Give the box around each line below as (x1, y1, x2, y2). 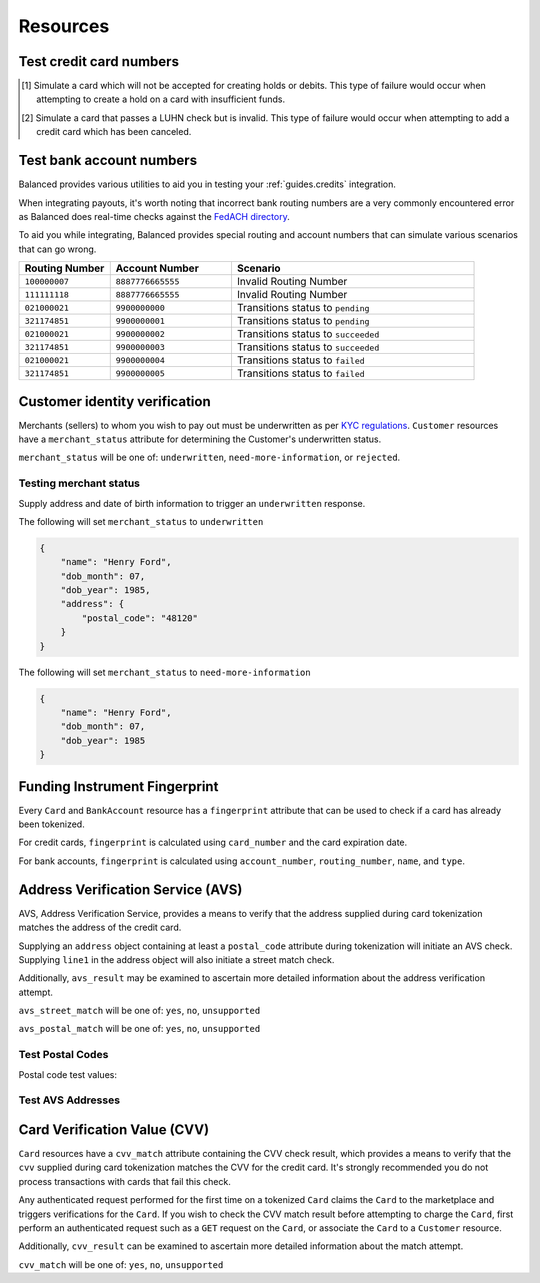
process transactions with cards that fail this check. (18, 1175, 232, 1187)
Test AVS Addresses (18, 1093, 120, 1107)
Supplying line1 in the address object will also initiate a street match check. (18, 953, 335, 965)
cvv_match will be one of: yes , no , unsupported (18, 1258, 224, 1270)
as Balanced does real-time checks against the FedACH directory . (18, 210, 290, 222)
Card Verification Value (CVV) (18, 1121, 210, 1138)
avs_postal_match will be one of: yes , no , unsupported (18, 1023, 261, 1035)
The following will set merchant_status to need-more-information (18, 666, 311, 678)
